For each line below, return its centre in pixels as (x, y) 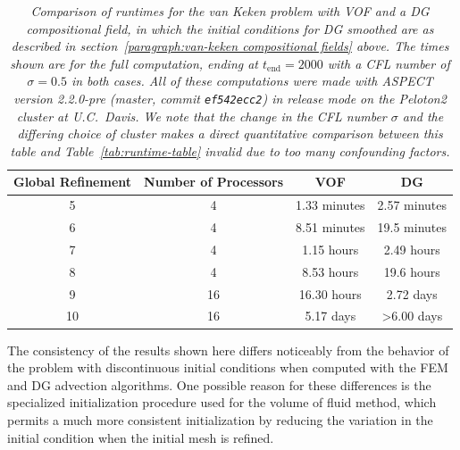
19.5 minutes (412, 227)
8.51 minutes (330, 227)
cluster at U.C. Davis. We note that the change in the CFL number (201, 116)
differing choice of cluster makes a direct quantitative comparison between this (230, 133)
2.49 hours (412, 249)
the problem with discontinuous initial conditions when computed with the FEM (228, 367)
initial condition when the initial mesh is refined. (141, 437)
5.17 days (330, 316)
